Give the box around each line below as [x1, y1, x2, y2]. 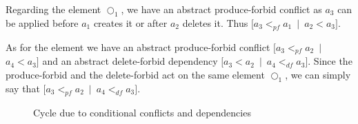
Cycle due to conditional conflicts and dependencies [33, 105, 251, 119]
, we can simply [285, 67, 351, 81]
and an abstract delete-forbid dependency [42, 54, 218, 68]
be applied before [6, 15, 79, 30]
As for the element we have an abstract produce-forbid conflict [6, 39, 270, 54]
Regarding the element [6, 2, 101, 16]
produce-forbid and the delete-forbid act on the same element [6, 67, 265, 81]
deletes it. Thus [182, 15, 248, 30]
